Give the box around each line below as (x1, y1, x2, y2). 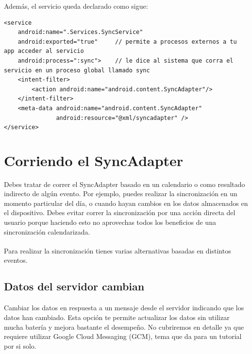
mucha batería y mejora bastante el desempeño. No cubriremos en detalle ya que (4, 321, 244, 332)
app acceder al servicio (4, 48, 84, 55)
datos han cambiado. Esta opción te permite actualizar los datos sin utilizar (4, 312, 230, 322)
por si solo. (4, 340, 36, 351)
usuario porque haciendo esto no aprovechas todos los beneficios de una (4, 217, 216, 227)
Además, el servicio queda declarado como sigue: (4, 1, 148, 11)
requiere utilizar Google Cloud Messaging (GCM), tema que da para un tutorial (4, 331, 242, 341)
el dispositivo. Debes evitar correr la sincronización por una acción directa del (4, 207, 235, 218)
